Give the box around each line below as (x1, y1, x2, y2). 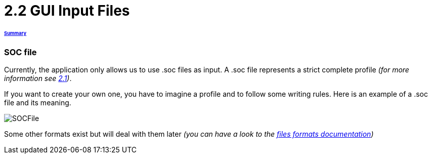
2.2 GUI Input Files (4, 2, 130, 19)
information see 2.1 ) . (4, 74, 72, 83)
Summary (4, 30, 27, 36)
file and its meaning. (4, 98, 71, 107)
